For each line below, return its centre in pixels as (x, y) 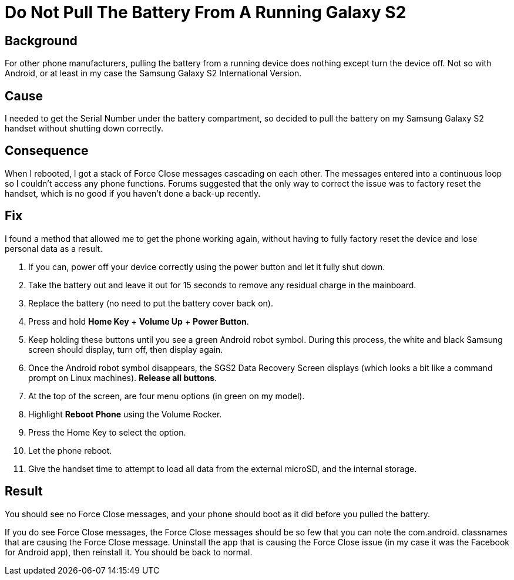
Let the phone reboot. (70, 450)
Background (41, 41)
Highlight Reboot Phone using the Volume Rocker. (125, 414)
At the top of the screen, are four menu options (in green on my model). (167, 396)
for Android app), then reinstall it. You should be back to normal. (129, 552)
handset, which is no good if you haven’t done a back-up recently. (133, 193)
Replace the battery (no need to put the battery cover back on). (151, 303)
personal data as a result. (54, 248)
